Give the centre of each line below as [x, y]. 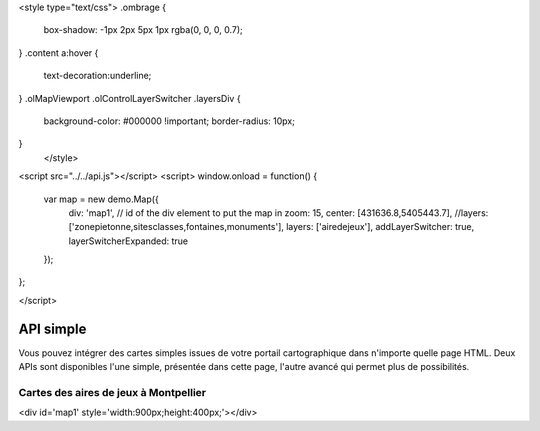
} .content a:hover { [58, 52]
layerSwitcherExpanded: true [128, 241]
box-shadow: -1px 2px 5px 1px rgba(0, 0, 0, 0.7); [143, 30]
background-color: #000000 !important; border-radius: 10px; [169, 121]
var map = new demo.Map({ [101, 199]
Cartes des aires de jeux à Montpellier [112, 392]
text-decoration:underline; [97, 76]
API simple [52, 328]
